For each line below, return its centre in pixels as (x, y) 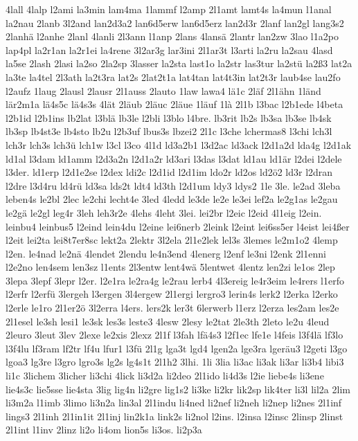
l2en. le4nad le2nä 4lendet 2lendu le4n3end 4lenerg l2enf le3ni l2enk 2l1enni (166, 253)
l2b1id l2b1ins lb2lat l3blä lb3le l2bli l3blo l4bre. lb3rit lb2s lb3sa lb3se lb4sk (169, 117)
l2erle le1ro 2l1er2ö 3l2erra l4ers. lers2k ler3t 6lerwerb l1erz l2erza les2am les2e (172, 308)
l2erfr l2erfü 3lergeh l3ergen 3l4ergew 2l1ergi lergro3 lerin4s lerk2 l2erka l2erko (172, 294)
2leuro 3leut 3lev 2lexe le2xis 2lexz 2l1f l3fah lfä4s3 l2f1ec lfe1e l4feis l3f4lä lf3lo (174, 335)
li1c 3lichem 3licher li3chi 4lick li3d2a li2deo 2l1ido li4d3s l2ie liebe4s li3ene (165, 376)
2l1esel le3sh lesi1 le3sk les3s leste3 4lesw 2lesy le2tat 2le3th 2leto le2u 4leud (168, 321)
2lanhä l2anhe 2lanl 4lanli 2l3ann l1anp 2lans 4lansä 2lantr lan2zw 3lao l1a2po (172, 36)
